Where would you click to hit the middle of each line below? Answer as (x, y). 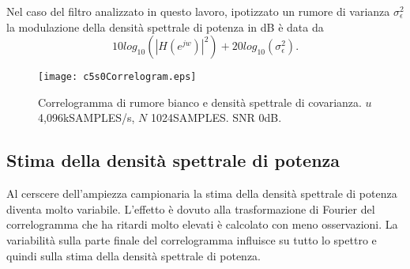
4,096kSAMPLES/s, (87, 117)
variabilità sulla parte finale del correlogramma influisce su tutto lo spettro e (192, 240)
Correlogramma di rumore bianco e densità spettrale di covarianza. (200, 102)
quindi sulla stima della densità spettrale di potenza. (134, 255)
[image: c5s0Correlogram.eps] (117, 77)
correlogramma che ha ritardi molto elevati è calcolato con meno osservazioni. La (202, 224)
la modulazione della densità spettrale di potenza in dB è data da (165, 27)
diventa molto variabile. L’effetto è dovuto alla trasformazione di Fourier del (191, 208)
